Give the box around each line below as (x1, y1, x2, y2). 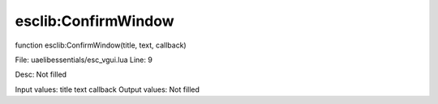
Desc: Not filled (15, 69, 67, 80)
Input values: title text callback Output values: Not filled (15, 85, 200, 94)
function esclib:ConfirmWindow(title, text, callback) (15, 40, 187, 50)
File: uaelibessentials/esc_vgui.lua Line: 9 (15, 55, 153, 64)
